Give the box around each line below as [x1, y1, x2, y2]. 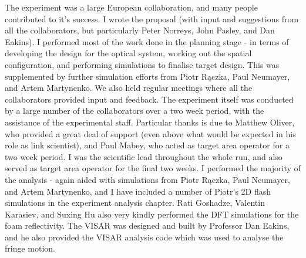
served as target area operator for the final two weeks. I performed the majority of [5, 162, 301, 174]
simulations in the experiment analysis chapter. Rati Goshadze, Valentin [5, 196, 265, 209]
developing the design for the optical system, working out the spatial [5, 47, 252, 59]
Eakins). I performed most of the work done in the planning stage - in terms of [5, 35, 289, 47]
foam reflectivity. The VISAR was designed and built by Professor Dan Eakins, [5, 219, 290, 232]
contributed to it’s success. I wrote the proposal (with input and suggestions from [5, 12, 299, 25]
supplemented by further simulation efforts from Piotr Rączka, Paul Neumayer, [5, 70, 290, 82]
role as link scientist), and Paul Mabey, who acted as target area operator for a [5, 139, 290, 151]
